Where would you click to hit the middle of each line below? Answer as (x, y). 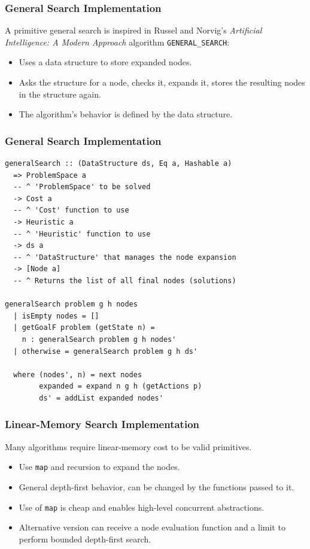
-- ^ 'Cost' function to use (71, 210)
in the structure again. (60, 94)
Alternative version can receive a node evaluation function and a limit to (152, 527)
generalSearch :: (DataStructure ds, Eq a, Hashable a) (118, 164)
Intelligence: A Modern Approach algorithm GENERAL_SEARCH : (117, 42)
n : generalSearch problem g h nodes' (99, 339)
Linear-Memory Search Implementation (102, 424)
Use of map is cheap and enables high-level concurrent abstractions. (142, 507)
